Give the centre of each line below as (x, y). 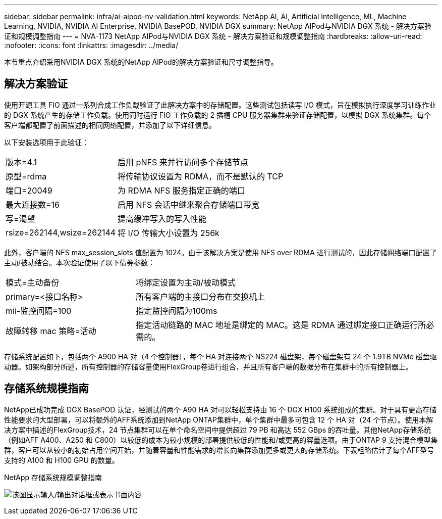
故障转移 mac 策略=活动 (51, 331)
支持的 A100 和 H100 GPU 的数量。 (62, 460)
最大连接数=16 (33, 204)
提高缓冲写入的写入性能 (162, 219)
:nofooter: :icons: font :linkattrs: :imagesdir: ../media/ (91, 45)
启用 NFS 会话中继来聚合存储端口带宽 (188, 204)
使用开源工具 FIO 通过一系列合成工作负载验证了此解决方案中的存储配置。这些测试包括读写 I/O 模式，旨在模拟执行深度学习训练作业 (220, 105)
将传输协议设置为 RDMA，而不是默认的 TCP (201, 176)
